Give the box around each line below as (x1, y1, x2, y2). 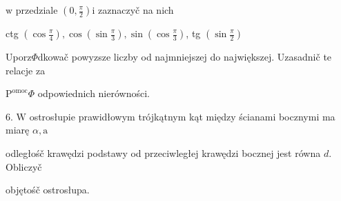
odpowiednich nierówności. (37, 86, 150, 100)
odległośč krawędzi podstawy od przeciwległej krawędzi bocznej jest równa (6, 145, 321, 160)
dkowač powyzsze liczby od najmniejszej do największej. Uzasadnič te (37, 50, 332, 63)
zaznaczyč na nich (98, 3, 174, 17)
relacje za (6, 63, 46, 77)
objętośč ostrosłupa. (6, 182, 90, 197)
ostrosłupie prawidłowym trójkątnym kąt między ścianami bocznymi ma (29, 109, 335, 123)
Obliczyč (6, 159, 42, 173)
